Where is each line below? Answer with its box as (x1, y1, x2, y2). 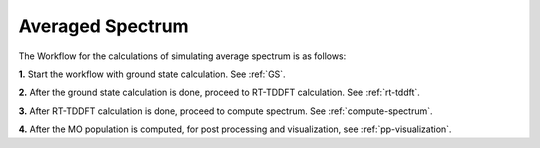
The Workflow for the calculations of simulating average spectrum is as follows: (18, 50, 347, 62)
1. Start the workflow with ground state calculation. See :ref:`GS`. (18, 68, 286, 80)
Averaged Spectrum (18, 15, 189, 37)
